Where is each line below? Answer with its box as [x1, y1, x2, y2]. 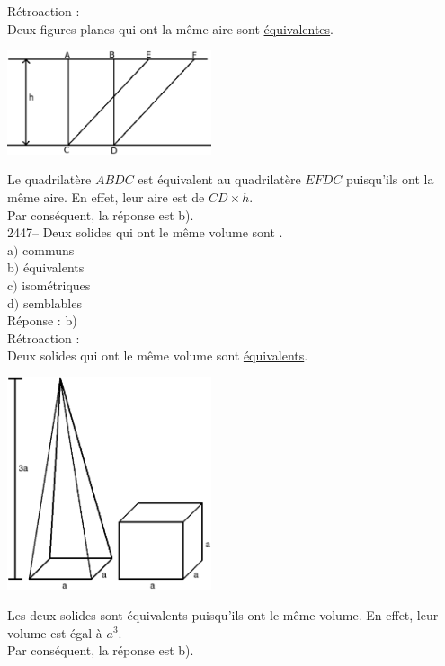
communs [22, 240, 75, 259]
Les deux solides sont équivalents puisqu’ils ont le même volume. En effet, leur [7, 605, 439, 624]
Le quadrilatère [7, 170, 92, 189]
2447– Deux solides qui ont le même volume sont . [7, 223, 283, 242]
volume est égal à [7, 623, 102, 642]
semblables [22, 293, 82, 312]
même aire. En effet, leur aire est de [7, 187, 205, 206]
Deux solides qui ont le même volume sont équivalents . [7, 346, 308, 365]
